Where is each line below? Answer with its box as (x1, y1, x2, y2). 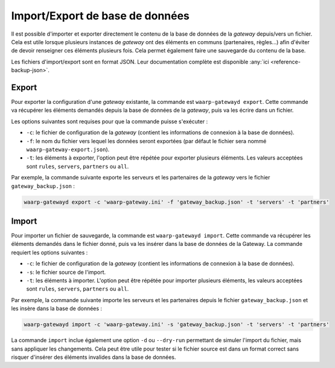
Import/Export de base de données (11, 9, 190, 22)
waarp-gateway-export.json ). (26, 146, 110, 153)
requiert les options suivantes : (11, 248, 88, 256)
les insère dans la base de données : (11, 305, 103, 312)
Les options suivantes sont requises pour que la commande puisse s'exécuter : (11, 118, 208, 125)
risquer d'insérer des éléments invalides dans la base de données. (11, 353, 176, 361)
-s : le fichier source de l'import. (26, 268, 106, 276)
